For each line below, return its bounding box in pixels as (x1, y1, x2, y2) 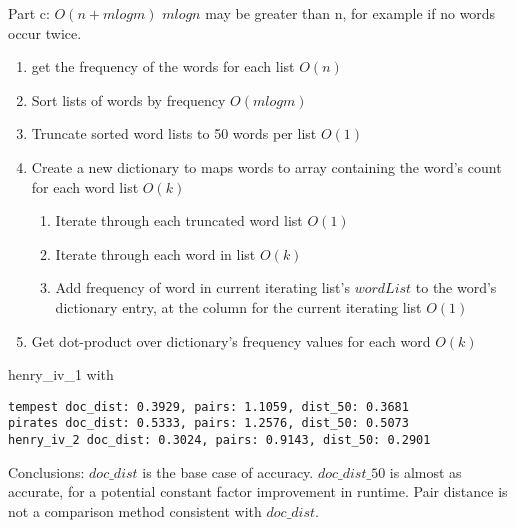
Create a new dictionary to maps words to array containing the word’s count (31, 156, 502, 177)
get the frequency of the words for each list (31, 56, 295, 77)
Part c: (8, 3, 50, 23)
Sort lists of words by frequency (31, 89, 226, 110)
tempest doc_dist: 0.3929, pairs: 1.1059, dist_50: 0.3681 (8, 399, 409, 414)
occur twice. (8, 22, 82, 43)
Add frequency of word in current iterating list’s (55, 277, 350, 298)
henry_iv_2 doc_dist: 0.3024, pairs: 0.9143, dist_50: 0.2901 (8, 433, 431, 448)
